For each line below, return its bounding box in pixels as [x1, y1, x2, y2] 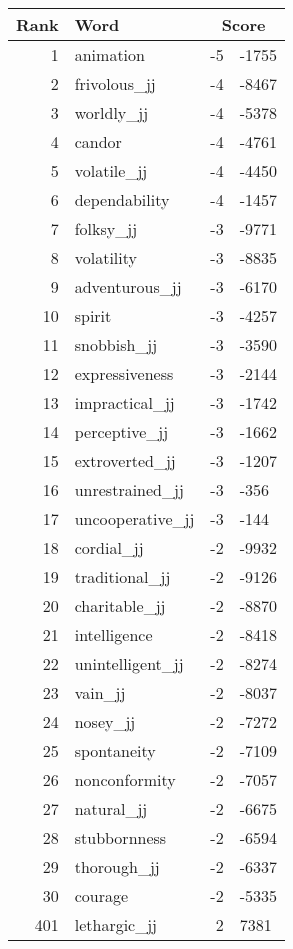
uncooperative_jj [74, 507, 195, 530]
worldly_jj [74, 101, 149, 124]
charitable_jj [74, 594, 166, 617]
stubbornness [74, 826, 167, 849]
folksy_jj [74, 217, 138, 240]
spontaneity [74, 739, 156, 762]
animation [74, 43, 145, 66]
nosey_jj [74, 710, 136, 733]
